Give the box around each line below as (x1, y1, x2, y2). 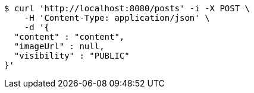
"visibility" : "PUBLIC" (14, 51, 130, 60)
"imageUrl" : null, (14, 41, 105, 51)
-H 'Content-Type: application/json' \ (24, 13, 210, 23)
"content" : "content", (14, 32, 125, 41)
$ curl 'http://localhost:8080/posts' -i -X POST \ (4, 4, 250, 13)
